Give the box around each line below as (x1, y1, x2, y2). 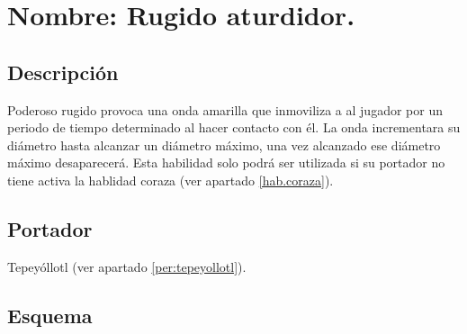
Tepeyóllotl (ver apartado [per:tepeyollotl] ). (7, 257, 247, 275)
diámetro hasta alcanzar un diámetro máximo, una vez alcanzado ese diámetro (7, 135, 441, 154)
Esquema (7, 301, 93, 329)
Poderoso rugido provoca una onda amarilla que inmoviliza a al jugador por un (7, 100, 443, 119)
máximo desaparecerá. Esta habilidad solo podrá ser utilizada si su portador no (7, 153, 445, 172)
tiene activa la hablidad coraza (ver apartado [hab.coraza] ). (7, 170, 334, 189)
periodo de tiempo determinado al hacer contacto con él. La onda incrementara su (7, 118, 461, 137)
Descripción (7, 58, 119, 86)
